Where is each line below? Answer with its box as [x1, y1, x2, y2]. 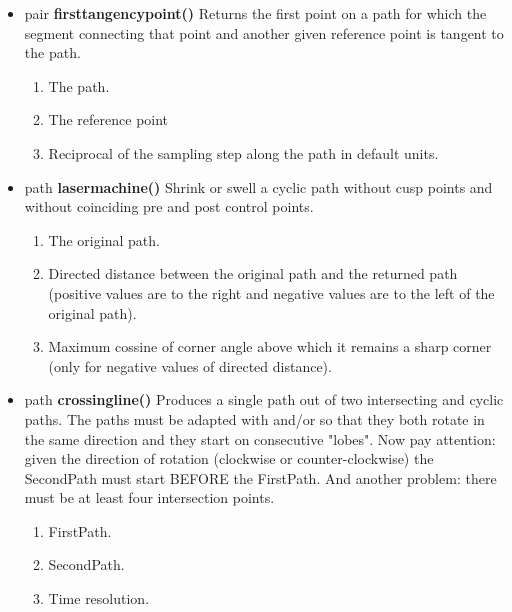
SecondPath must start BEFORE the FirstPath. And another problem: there [24, 467, 497, 488]
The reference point [48, 109, 169, 130]
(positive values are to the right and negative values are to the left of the [48, 282, 495, 303]
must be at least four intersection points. [24, 487, 275, 508]
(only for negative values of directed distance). [48, 355, 332, 376]
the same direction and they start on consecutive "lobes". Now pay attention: [24, 428, 496, 449]
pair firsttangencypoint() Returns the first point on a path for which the [24, 3, 487, 23]
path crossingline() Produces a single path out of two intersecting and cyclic [24, 389, 504, 410]
